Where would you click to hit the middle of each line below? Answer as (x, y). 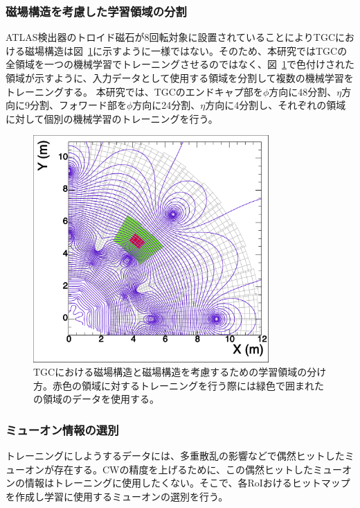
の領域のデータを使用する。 (96, 399)
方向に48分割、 (303, 91)
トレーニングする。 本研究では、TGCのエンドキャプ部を (134, 91)
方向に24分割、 (166, 105)
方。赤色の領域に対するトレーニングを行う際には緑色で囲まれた (179, 385)
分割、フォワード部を (78, 105)
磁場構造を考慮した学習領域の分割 (96, 11)
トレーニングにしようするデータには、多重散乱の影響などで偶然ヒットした (175, 456)
